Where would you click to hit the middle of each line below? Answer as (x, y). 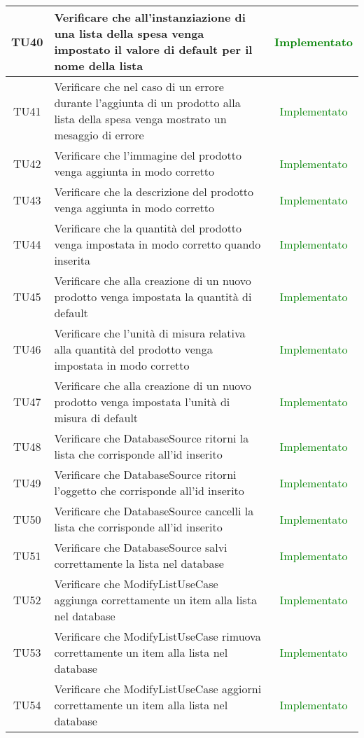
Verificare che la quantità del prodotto (148, 228)
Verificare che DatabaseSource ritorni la (152, 438)
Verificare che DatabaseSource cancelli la (154, 511)
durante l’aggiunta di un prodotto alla (147, 103)
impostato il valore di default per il (153, 49)
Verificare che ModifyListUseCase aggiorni (158, 689)
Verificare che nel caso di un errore (139, 86)
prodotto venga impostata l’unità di (142, 402)
